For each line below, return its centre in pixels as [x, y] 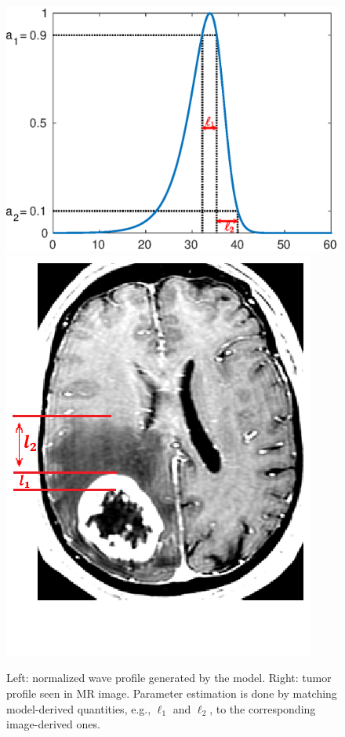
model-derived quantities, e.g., [79, 708]
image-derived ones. [53, 724]
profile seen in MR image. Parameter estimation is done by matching [172, 693]
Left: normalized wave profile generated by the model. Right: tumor [169, 678]
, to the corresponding [263, 708]
